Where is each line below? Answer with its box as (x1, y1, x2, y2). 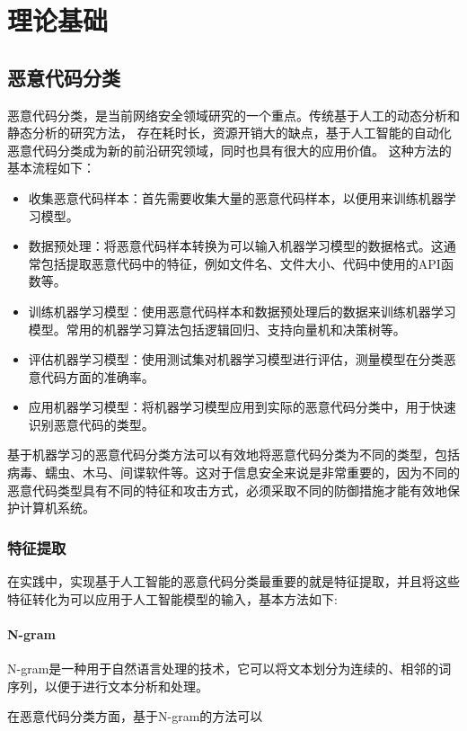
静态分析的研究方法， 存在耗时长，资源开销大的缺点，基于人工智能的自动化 (7, 123, 452, 142)
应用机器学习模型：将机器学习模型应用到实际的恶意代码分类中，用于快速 (28, 397, 456, 416)
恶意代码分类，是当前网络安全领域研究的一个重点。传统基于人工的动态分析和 (7, 105, 460, 124)
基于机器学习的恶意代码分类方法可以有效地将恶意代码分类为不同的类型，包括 (7, 445, 460, 464)
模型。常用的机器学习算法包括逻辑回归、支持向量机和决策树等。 (28, 319, 406, 338)
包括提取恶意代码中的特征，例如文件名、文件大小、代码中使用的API (40, 254, 441, 272)
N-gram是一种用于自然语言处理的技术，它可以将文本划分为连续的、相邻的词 (7, 659, 452, 678)
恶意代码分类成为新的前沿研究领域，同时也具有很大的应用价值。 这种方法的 (7, 140, 452, 159)
